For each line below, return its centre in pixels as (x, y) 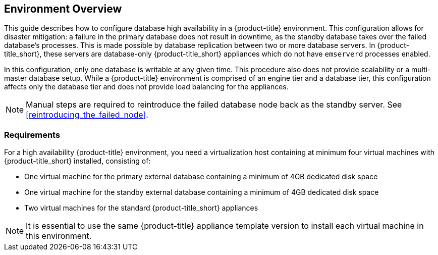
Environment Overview (63, 9)
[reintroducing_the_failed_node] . (87, 115)
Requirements (32, 135)
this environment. (59, 236)
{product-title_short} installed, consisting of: (77, 161)
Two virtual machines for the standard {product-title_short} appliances (141, 208)
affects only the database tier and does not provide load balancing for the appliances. (146, 87)
